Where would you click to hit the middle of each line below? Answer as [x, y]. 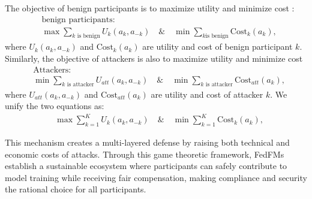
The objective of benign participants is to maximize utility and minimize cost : [150, 8]
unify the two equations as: [55, 106]
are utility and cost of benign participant [217, 46]
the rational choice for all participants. [76, 189]
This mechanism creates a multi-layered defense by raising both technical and [147, 142]
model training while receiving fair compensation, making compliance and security [156, 177]
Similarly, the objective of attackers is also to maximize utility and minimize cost [154, 58]
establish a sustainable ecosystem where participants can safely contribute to [146, 166]
